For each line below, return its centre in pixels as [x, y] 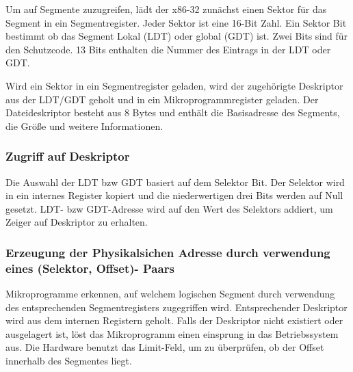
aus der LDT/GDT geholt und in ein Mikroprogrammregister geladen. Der [162, 99]
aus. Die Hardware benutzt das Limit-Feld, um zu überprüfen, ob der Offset [165, 347]
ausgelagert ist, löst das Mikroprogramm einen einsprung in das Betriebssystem [172, 333]
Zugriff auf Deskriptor [68, 156]
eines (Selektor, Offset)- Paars [90, 268]
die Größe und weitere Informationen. [84, 125]
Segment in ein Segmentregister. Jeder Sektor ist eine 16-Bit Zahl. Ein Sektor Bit [176, 22]
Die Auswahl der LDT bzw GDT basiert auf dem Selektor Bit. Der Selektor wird [175, 182]
